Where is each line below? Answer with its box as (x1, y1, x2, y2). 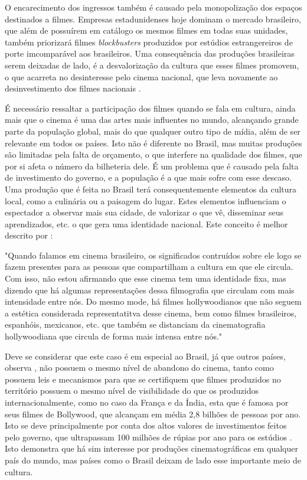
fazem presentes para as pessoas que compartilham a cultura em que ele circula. (5, 260, 293, 273)
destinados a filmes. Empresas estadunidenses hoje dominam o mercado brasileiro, (5, 12, 301, 25)
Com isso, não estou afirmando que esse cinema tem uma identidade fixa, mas (5, 272, 286, 285)
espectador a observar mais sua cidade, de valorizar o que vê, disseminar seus (5, 206, 284, 218)
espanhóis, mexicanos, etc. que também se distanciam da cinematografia (5, 318, 266, 331)
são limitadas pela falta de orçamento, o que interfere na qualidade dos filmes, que (5, 148, 302, 161)
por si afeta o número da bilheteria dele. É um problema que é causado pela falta (5, 159, 299, 172)
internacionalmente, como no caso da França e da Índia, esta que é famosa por (5, 396, 289, 408)
